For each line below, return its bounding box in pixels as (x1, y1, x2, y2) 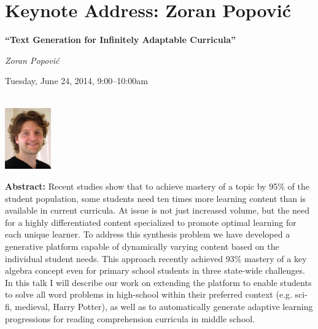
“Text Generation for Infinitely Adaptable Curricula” (5, 33, 236, 46)
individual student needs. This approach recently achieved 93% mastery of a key (5, 252, 307, 265)
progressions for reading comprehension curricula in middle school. (5, 312, 255, 325)
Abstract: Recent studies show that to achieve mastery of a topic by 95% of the (5, 180, 309, 193)
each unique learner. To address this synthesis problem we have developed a (5, 228, 290, 241)
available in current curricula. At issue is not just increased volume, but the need (5, 204, 310, 217)
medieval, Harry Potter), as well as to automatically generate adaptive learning (15, 300, 313, 313)
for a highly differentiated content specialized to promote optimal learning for (5, 215, 297, 228)
